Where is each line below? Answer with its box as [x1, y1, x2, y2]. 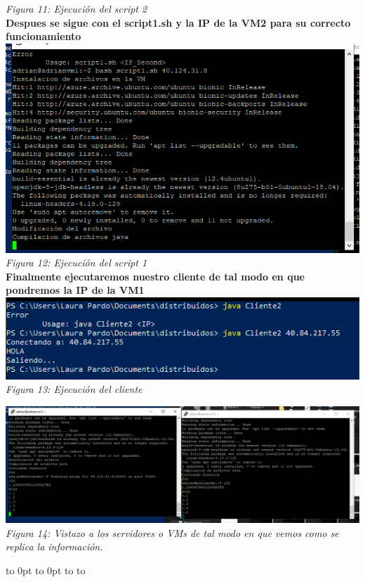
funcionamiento [6, 29, 81, 44]
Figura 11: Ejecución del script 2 [6, 1, 147, 15]
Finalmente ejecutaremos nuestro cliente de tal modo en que [6, 269, 305, 283]
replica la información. [6, 539, 103, 554]
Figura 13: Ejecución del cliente [6, 382, 142, 396]
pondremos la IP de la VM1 [6, 283, 145, 297]
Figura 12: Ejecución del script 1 [6, 255, 147, 270]
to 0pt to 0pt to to [6, 562, 86, 577]
